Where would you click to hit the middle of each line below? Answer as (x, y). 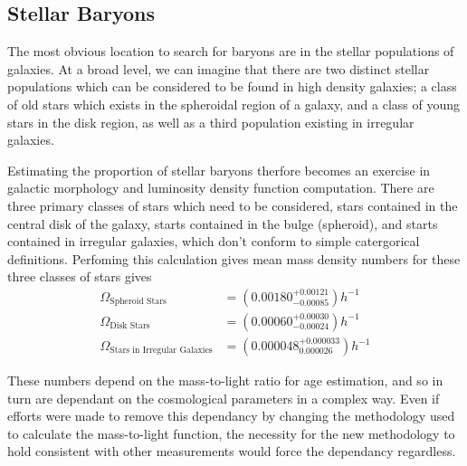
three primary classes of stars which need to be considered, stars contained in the (233, 205)
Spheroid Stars (138, 302)
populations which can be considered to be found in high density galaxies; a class (232, 86)
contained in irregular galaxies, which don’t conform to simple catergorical (214, 241)
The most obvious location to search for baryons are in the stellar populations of (231, 51)
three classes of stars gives (80, 276)
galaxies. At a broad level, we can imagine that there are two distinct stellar (219, 68)
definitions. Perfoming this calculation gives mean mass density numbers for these (234, 258)
